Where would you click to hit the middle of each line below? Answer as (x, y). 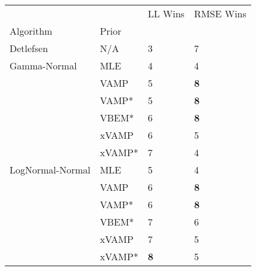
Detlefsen (29, 48)
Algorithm (31, 31)
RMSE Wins (220, 13)
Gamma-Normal (43, 66)
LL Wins (166, 13)
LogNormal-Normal (50, 170)
